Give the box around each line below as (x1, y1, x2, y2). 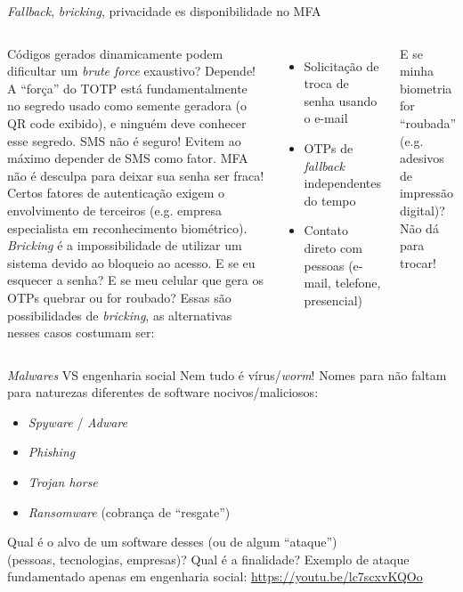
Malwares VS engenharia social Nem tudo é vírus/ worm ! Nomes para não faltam (7, 365, 447, 384)
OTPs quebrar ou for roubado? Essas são (7, 288, 231, 306)
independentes (304, 174, 381, 192)
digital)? (399, 200, 445, 219)
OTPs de (304, 138, 353, 157)
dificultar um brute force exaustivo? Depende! (7, 61, 256, 80)
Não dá (399, 218, 439, 237)
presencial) (304, 290, 362, 309)
